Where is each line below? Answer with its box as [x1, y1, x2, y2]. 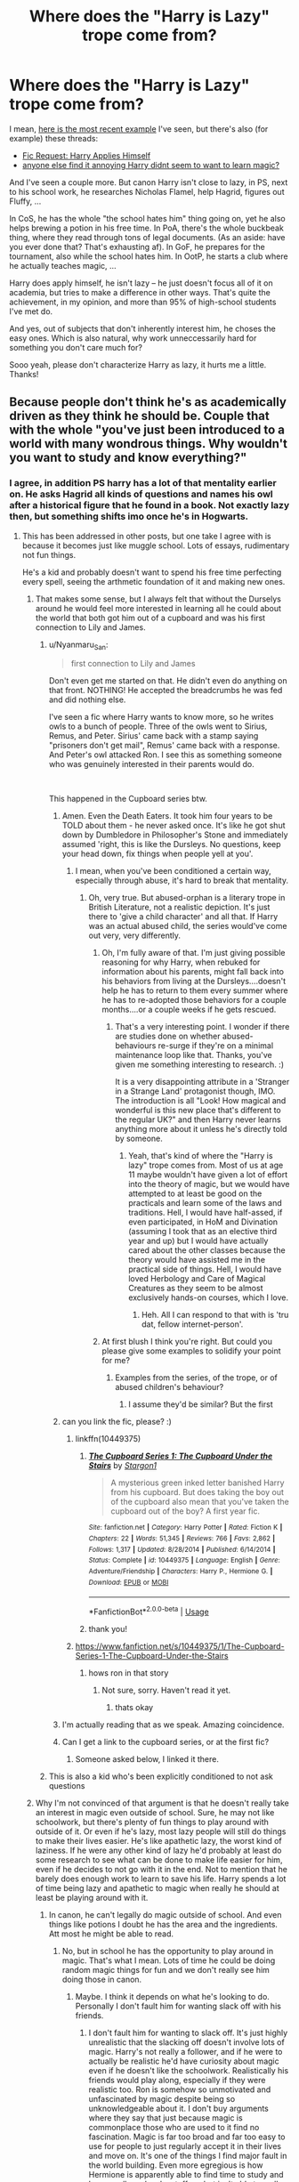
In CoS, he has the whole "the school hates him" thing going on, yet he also [9, 213, 287, 223]
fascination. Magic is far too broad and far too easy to [88, 2131, 287, 2142]
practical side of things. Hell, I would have [128, 1264, 282, 1274]
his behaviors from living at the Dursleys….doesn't [101, 976, 287, 987]
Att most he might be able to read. [48, 1928, 174, 1939]
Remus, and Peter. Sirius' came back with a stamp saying [48, 731, 259, 741]
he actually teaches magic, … [9, 260, 117, 271]
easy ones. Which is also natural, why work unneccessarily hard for [9, 332, 257, 343]
